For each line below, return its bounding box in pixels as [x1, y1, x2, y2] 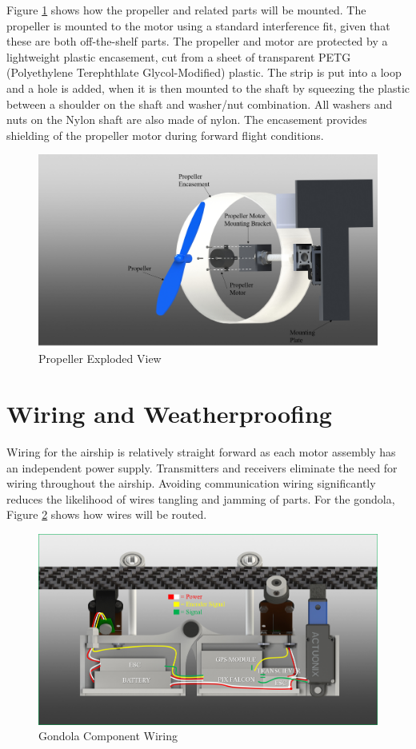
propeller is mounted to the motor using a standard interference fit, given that [6, 17, 390, 34]
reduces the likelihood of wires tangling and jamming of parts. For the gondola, [6, 490, 395, 507]
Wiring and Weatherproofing [6, 397, 332, 430]
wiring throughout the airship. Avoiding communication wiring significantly [6, 475, 376, 492]
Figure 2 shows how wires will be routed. [6, 506, 207, 523]
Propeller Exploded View [38, 350, 162, 367]
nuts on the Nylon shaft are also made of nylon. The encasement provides [6, 111, 367, 128]
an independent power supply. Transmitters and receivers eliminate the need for [6, 459, 398, 476]
